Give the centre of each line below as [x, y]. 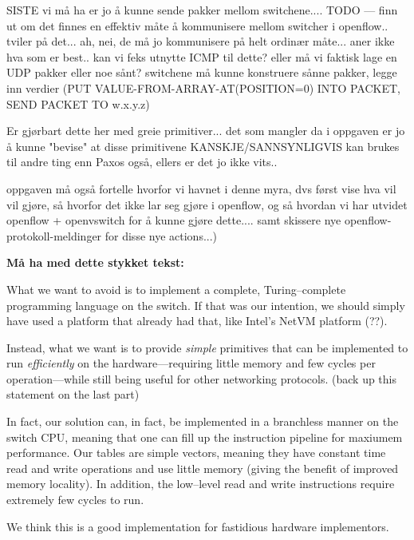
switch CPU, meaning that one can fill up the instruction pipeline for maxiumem [205, 437]
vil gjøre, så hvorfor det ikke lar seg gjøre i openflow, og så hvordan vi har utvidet [207, 204]
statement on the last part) [73, 394]
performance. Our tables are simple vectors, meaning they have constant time [196, 453]
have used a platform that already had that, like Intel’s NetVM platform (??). [197, 321]
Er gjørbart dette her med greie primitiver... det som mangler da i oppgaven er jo [206, 131]
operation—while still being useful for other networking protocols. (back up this [202, 378]
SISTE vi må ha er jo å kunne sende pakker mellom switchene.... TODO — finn [202, 10]
